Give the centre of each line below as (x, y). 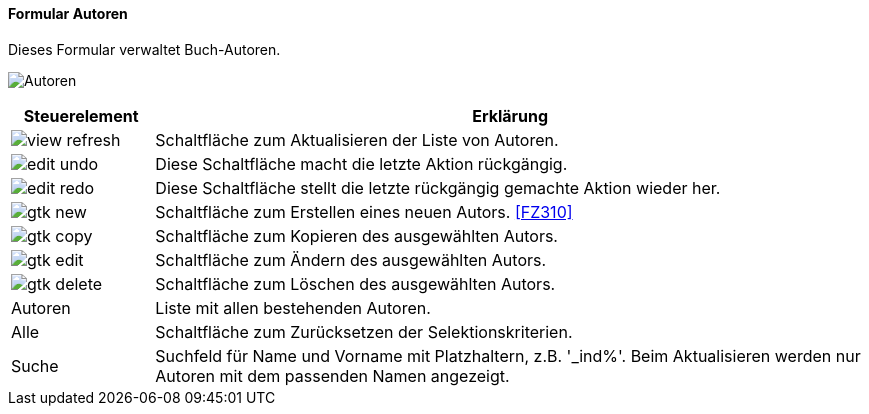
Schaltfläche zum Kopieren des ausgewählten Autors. (356, 235)
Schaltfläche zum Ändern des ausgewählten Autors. (351, 259)
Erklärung (510, 115)
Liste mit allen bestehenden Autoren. (293, 307)
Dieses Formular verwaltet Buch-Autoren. (144, 49)
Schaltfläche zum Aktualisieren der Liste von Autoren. (357, 139)
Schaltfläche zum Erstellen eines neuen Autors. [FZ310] (364, 211)
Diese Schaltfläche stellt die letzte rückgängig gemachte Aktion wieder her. (438, 187)
